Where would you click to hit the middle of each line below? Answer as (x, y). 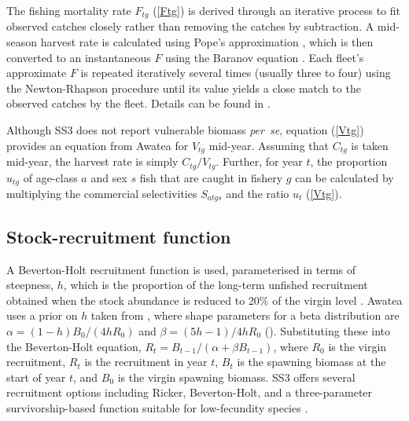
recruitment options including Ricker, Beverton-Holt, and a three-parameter (190, 392)
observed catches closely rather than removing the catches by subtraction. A (190, 26)
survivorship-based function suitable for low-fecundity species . (157, 407)
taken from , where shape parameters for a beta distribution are (245, 315)
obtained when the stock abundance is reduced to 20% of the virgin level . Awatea (204, 300)
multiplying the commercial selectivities (102, 193)
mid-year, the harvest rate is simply (92, 161)
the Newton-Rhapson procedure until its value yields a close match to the (184, 88)
